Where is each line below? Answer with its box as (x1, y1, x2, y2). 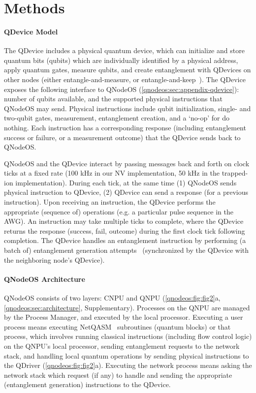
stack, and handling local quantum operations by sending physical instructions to (4, 350, 249, 361)
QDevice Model (4, 26, 58, 36)
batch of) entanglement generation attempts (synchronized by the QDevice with (4, 245, 249, 255)
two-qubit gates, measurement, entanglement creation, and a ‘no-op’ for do (4, 113, 229, 123)
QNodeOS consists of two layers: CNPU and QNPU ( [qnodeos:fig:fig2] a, (4, 293, 221, 303)
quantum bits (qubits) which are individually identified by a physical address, (4, 55, 238, 65)
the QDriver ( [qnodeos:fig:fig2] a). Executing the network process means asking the (4, 360, 252, 370)
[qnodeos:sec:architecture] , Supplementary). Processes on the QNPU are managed (4, 302, 250, 312)
